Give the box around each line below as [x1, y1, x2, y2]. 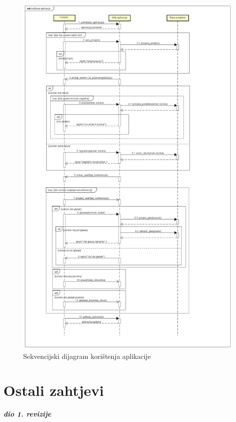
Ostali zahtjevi [3, 380, 104, 400]
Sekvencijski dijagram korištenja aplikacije [23, 351, 151, 361]
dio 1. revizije [3, 408, 51, 419]
